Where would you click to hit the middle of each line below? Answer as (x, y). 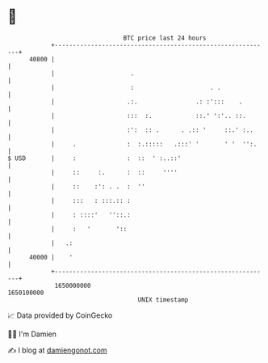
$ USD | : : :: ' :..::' (94, 158)
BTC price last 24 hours (165, 38)
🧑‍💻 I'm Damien (32, 334)
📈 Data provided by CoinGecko (60, 315)
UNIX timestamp (163, 300)
